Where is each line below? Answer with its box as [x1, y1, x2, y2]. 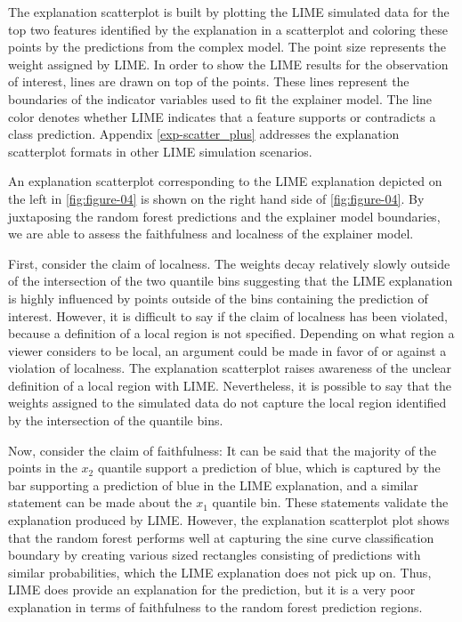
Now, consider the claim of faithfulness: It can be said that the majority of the [8, 440, 437, 459]
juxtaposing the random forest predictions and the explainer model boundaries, [8, 206, 441, 225]
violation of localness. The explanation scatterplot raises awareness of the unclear [8, 359, 452, 377]
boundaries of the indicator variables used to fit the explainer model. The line [8, 89, 433, 108]
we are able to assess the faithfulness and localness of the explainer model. [8, 224, 414, 243]
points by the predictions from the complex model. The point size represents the [8, 37, 447, 56]
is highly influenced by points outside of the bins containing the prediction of [8, 288, 428, 307]
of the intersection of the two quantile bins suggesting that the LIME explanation [8, 271, 453, 290]
